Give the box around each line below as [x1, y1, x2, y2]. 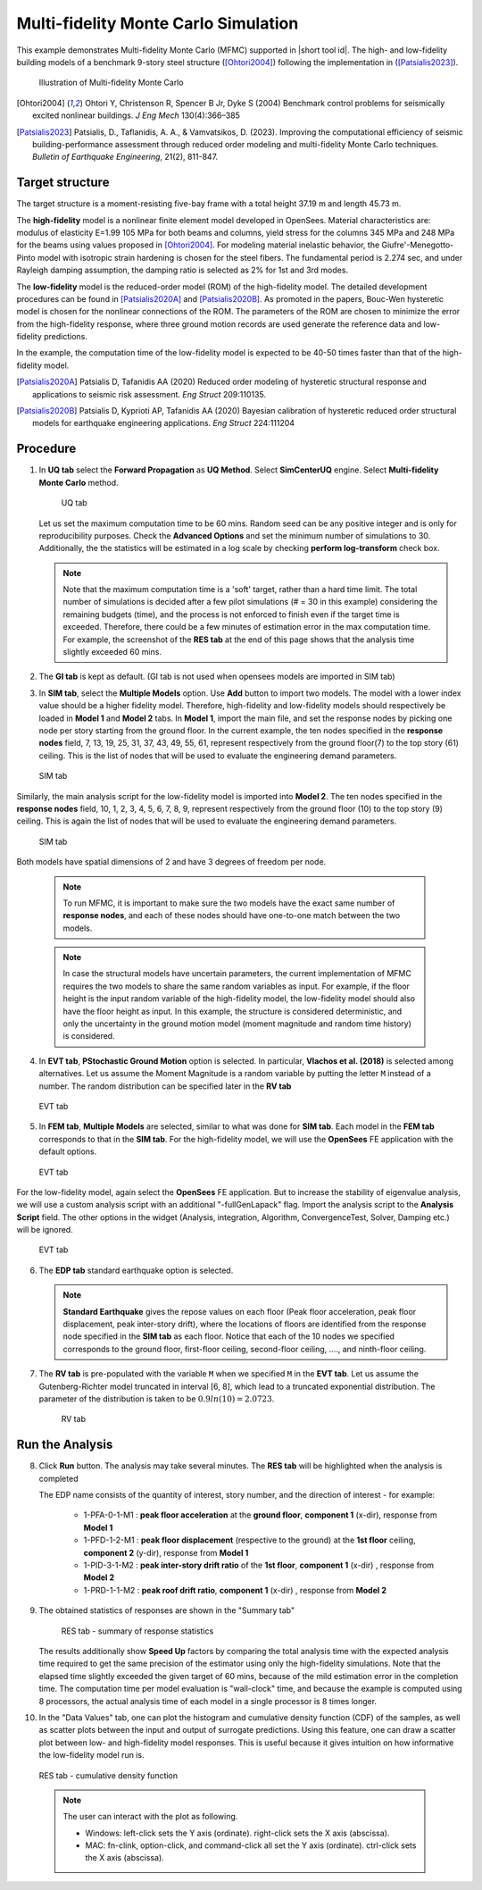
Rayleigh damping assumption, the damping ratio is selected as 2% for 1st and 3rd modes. [16, 264, 348, 276]
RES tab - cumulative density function [38, 1769, 179, 1781]
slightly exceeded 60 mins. [62, 647, 162, 657]
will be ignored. [16, 1225, 73, 1235]
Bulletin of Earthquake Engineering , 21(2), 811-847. [32, 152, 219, 163]
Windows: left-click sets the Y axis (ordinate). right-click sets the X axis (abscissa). [85, 1827, 390, 1838]
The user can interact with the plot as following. [62, 1811, 238, 1822]
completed [38, 1473, 79, 1484]
